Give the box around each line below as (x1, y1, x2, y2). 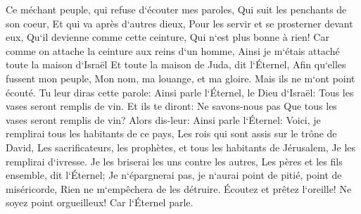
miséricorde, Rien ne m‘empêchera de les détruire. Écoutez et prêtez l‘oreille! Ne (6, 181, 352, 196)
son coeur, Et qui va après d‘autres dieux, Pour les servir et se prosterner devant (6, 15, 353, 30)
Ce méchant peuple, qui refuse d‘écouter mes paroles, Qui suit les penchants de (6, 2, 347, 16)
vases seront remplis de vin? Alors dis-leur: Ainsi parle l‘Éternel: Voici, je (6, 112, 321, 127)
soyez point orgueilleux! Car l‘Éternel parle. (6, 195, 194, 210)
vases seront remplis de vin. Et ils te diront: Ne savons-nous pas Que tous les (6, 99, 337, 113)
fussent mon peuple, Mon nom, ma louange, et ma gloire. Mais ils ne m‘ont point (6, 70, 355, 85)
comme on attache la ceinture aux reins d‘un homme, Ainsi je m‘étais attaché (6, 43, 340, 58)
